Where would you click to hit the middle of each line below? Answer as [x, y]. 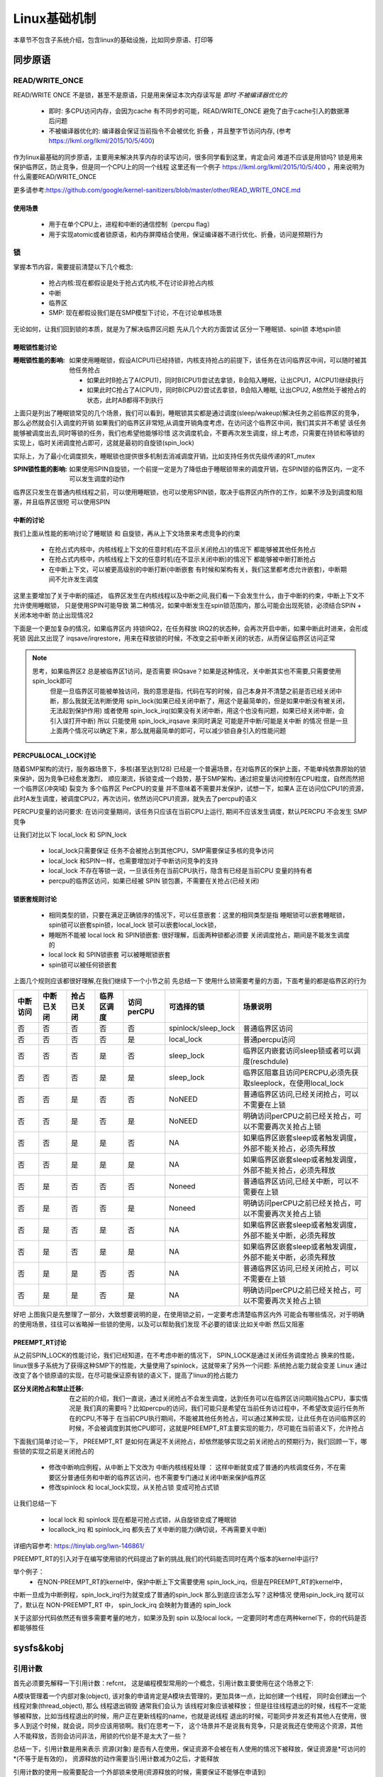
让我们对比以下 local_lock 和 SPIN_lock [70, 834]
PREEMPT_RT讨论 [40, 1343]
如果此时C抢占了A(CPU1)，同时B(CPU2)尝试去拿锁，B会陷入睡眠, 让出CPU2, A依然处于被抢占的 [227, 390]
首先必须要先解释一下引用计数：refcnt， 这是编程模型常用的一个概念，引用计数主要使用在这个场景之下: [163, 1683]
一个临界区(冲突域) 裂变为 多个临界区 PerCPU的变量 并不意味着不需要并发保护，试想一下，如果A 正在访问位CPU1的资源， [190, 788]
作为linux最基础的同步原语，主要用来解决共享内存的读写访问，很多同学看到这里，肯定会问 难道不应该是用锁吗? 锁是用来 [188, 157]
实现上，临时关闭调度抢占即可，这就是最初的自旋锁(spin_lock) [104, 443]
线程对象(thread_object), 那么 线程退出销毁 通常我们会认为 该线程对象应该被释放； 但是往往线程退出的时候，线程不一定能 [190, 1706]
